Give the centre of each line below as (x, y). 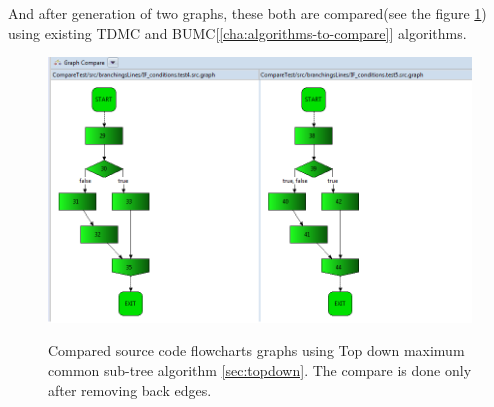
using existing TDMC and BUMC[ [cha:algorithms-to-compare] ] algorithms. (237, 32)
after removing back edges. (130, 389)
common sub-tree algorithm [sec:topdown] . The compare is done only (260, 369)
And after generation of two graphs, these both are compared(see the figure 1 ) (247, 13)
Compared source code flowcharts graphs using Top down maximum (256, 350)
